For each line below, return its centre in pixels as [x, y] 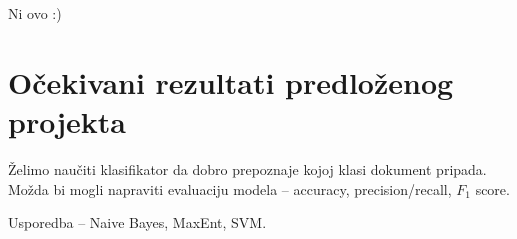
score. [492, 188]
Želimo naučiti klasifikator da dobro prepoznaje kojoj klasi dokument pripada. [247, 168]
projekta [67, 120]
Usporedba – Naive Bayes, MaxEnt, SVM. [137, 222]
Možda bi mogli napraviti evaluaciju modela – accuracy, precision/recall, [230, 188]
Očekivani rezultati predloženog [231, 81]
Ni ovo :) [35, 13]
